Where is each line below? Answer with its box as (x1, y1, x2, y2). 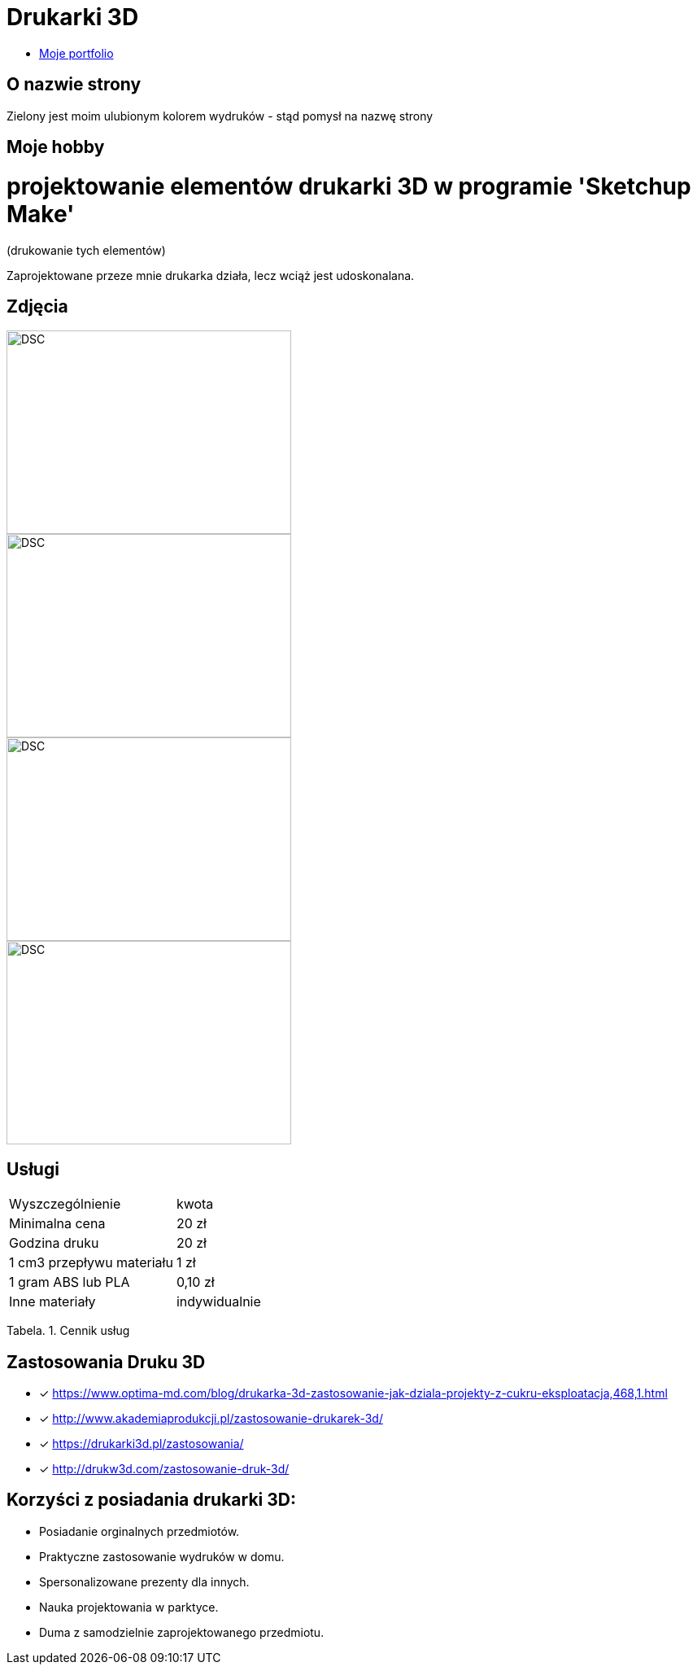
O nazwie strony (7, 74, 142, 95)
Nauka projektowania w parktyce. (39, 1599, 219, 1614)
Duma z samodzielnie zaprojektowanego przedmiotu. (39, 1625, 325, 1639)
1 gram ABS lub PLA (9, 1274, 130, 1291)
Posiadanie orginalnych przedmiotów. (39, 1524, 240, 1538)
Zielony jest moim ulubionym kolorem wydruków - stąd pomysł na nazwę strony (7, 108, 433, 123)
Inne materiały (9, 1293, 96, 1310)
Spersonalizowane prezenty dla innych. (39, 1574, 250, 1589)
